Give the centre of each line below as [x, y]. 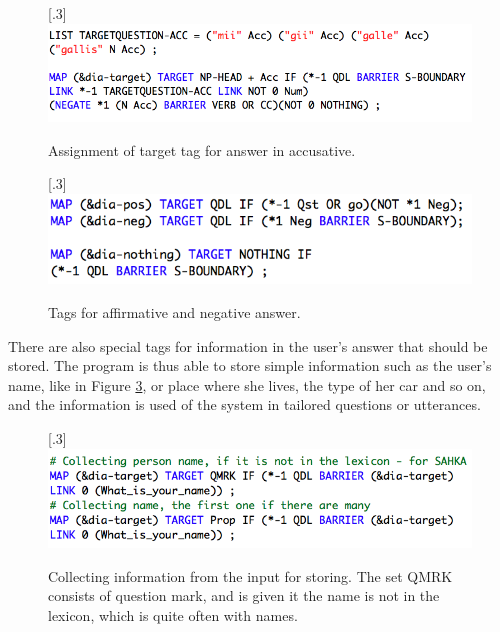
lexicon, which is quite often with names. [173, 615]
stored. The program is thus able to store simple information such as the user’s [250, 365]
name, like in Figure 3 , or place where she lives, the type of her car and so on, [247, 384]
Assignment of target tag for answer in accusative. [202, 149]
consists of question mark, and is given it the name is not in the [244, 595]
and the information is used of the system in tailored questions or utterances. [244, 404]
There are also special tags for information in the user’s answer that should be [248, 345]
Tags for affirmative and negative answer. [174, 311]
